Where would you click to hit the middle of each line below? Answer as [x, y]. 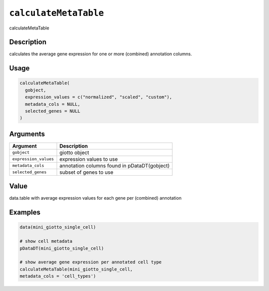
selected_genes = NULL [53, 111]
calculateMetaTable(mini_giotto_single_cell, [76, 269]
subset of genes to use [86, 172]
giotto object [74, 152]
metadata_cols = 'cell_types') [58, 276]
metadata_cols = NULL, [53, 104]
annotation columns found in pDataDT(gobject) [115, 166]
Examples [25, 212]
